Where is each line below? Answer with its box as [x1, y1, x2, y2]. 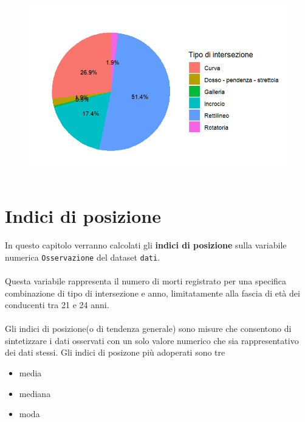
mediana [19, 387, 51, 399]
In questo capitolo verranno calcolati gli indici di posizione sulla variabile [5, 239, 287, 251]
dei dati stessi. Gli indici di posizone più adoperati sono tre [5, 346, 225, 359]
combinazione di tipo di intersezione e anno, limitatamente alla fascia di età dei [5, 286, 300, 299]
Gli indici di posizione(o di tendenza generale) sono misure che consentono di [5, 322, 292, 335]
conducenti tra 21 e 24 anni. [5, 298, 109, 311]
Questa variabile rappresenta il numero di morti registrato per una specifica [5, 274, 287, 287]
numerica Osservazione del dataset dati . [5, 250, 160, 263]
